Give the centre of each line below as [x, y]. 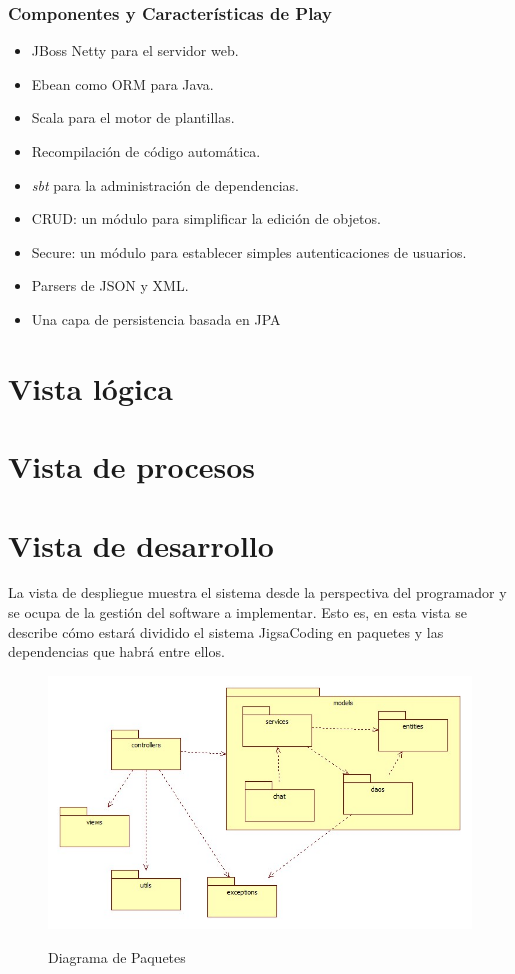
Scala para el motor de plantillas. [133, 117]
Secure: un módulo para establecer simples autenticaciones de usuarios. [249, 251]
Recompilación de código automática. [146, 151]
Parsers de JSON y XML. [110, 285]
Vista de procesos [131, 466]
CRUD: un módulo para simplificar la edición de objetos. [206, 218]
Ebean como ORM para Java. [122, 83]
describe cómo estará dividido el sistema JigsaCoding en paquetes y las [226, 631]
